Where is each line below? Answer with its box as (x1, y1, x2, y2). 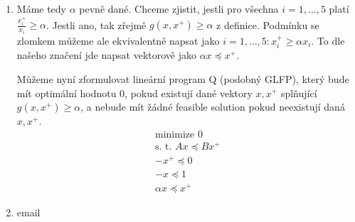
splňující (280, 85, 317, 100)
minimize (155, 129, 195, 140)
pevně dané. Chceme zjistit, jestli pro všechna (79, 1, 279, 16)
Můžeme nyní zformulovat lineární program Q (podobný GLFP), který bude (16, 71, 349, 86)
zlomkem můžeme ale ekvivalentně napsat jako (16, 33, 220, 48)
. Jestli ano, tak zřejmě (46, 17, 147, 32)
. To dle (311, 33, 345, 48)
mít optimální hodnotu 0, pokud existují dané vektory (16, 85, 253, 100)
